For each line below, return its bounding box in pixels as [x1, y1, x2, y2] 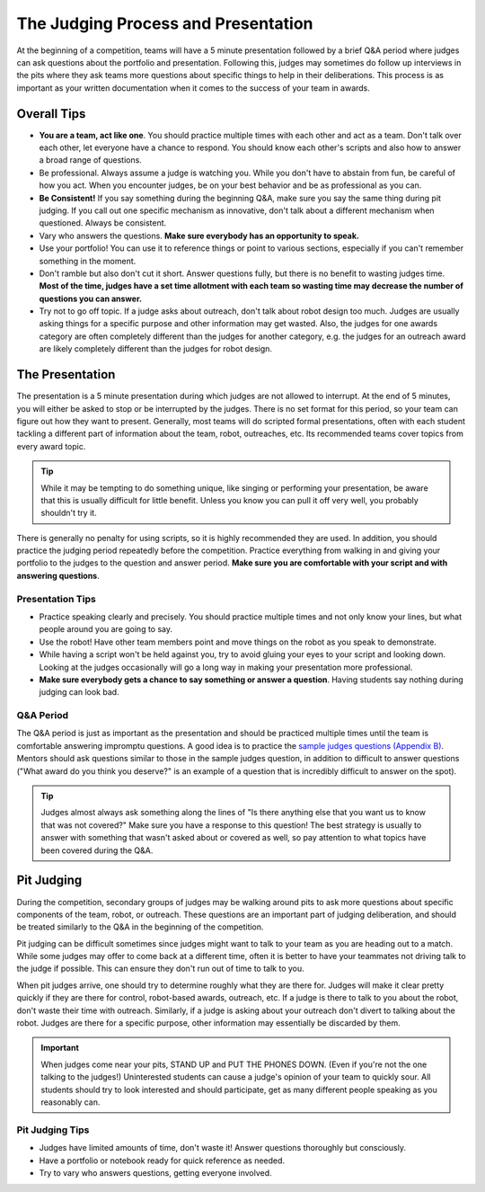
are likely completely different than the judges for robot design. [39, 343, 273, 354]
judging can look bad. [39, 687, 120, 698]
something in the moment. [39, 255, 137, 266]
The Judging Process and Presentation [16, 13, 313, 33]
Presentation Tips [16, 592, 96, 605]
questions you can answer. [39, 293, 143, 304]
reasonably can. [40, 1097, 101, 1107]
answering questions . [16, 570, 100, 581]
